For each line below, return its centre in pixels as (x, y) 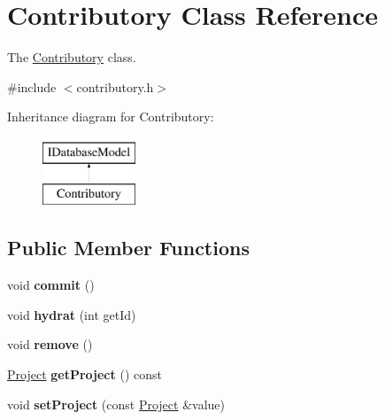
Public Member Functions (128, 248)
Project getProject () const (85, 374)
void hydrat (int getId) (72, 314)
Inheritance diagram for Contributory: (111, 117)
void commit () (51, 285)
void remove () (50, 344)
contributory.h (115, 86)
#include (32, 86)
